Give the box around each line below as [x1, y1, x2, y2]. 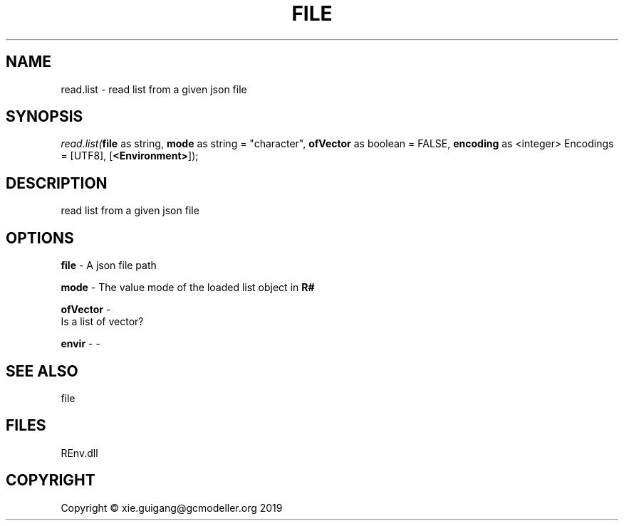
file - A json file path [61, 259, 157, 272]
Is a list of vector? [61, 315, 144, 328]
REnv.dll [61, 446, 98, 459]
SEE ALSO [6, 362, 78, 380]
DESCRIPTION [6, 174, 108, 192]
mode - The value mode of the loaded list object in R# [61, 281, 315, 294]
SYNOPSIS [6, 107, 83, 126]
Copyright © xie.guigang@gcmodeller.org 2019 [61, 501, 283, 514]
